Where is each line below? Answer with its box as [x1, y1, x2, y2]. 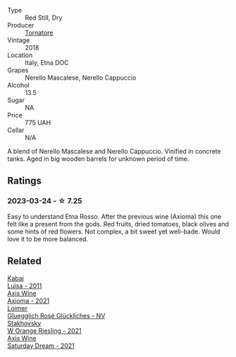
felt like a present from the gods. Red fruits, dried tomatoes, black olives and [7, 219, 230, 228]
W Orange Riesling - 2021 [7, 326, 82, 334]
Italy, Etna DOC [25, 59, 69, 66]
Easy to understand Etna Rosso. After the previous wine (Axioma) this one [7, 212, 222, 221]
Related [7, 255, 42, 267]
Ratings [7, 175, 42, 187]
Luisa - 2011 [7, 282, 42, 290]
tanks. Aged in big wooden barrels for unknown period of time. [7, 155, 190, 163]
